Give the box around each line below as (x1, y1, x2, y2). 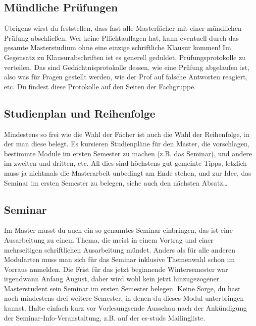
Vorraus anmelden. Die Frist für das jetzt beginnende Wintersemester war (4, 263, 228, 274)
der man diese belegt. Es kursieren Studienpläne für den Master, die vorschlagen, (4, 138, 250, 149)
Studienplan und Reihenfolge (4, 105, 155, 121)
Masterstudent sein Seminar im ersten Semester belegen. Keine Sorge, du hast (4, 283, 241, 293)
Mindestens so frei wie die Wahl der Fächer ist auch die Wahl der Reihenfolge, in (4, 129, 250, 139)
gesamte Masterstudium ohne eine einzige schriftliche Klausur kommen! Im (4, 42, 231, 53)
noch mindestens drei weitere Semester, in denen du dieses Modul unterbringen (4, 293, 244, 303)
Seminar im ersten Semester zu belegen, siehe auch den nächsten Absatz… (4, 177, 228, 188)
